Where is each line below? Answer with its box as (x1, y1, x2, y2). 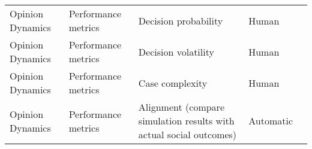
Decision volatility (138, 44, 214, 59)
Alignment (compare (138, 100, 224, 114)
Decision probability (138, 13, 223, 28)
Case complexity (138, 75, 208, 90)
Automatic (248, 114, 293, 127)
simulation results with (138, 114, 235, 127)
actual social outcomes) (138, 127, 237, 141)
